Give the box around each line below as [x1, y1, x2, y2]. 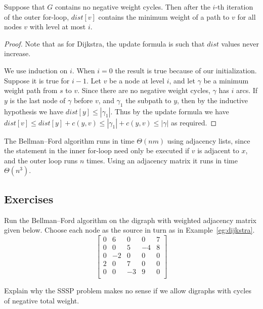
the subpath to [125, 95, 171, 105]
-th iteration [215, 2, 253, 12]
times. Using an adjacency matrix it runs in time [86, 155, 238, 165]
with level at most [29, 21, 86, 32]
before [73, 95, 93, 105]
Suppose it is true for [4, 75, 70, 85]
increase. [4, 48, 31, 59]
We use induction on [4, 65, 68, 75]
